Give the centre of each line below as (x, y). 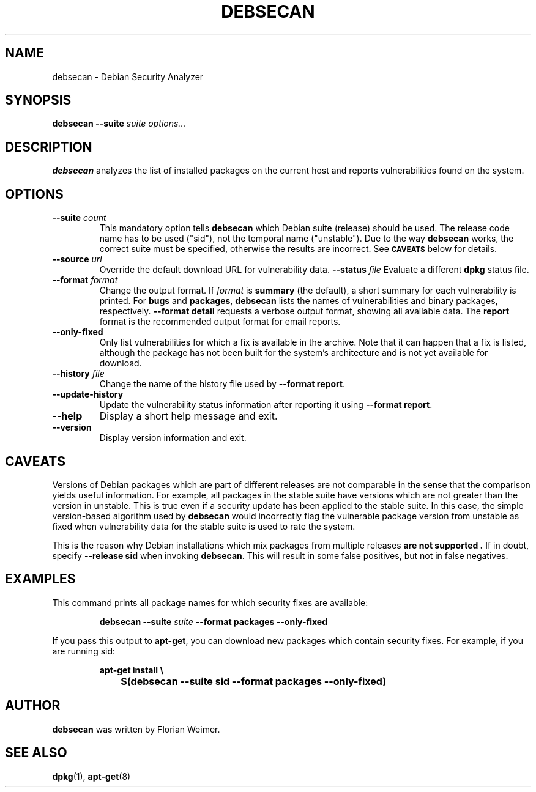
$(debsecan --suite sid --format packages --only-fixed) (254, 681)
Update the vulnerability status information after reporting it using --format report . (266, 405)
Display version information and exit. (173, 438)
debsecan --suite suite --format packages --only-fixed (214, 621)
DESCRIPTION (49, 147)
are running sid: (84, 651)
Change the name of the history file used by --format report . (222, 384)
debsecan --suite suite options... (119, 124)
